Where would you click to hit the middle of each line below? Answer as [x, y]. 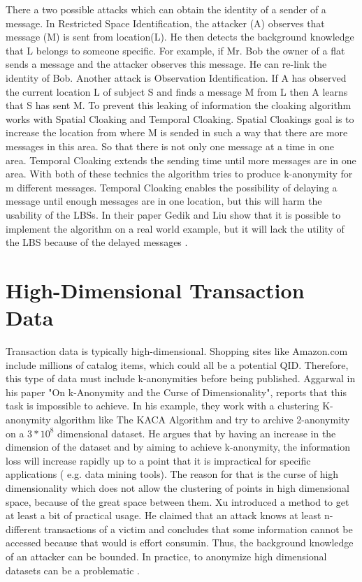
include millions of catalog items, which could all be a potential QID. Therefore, [177, 364]
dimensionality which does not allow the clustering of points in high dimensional [178, 487]
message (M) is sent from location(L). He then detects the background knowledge [180, 37]
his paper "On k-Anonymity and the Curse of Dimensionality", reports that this [176, 392]
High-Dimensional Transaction [155, 290]
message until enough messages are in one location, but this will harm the [164, 201]
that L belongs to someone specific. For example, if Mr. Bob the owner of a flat [175, 50]
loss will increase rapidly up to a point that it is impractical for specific [158, 460]
